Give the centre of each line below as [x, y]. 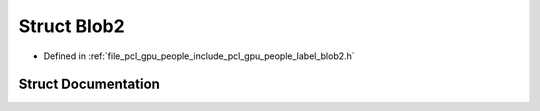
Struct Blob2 [71, 26]
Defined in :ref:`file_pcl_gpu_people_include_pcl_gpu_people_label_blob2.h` [199, 56]
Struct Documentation [89, 84]
